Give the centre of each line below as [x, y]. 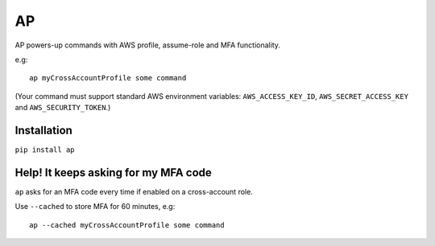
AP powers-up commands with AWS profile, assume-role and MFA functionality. [148, 45]
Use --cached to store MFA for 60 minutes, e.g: [95, 207]
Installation [43, 130]
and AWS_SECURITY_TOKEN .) [63, 108]
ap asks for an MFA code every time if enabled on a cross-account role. [134, 191]
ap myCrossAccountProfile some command [108, 78]
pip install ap [45, 150]
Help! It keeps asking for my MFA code [114, 172]
